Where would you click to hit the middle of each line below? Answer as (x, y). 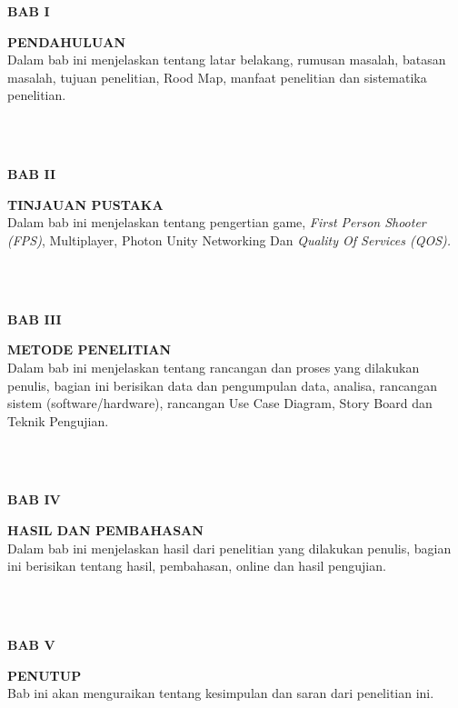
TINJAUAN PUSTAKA (85, 204)
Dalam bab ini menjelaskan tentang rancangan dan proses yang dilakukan (214, 367)
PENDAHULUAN (67, 41)
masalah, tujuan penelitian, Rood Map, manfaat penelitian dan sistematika (217, 77)
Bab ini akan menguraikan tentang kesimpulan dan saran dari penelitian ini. (221, 693)
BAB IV (34, 499)
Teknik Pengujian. (58, 420)
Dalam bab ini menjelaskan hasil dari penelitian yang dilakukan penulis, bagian (229, 548)
